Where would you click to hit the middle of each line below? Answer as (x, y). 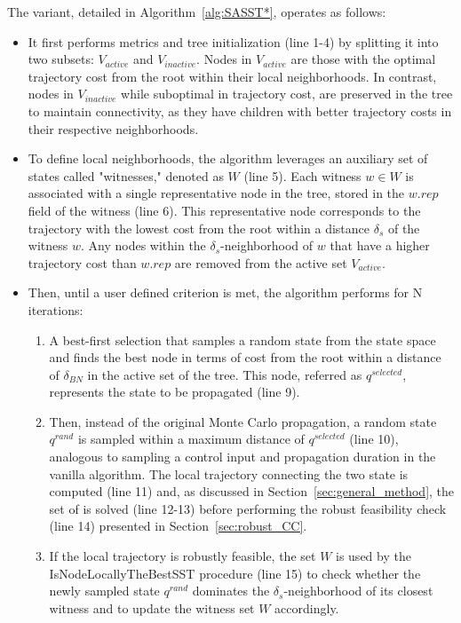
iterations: (56, 309)
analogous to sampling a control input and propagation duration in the (242, 457)
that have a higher (380, 245)
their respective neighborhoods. (113, 128)
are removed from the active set (261, 262)
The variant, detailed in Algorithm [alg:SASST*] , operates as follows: (197, 12)
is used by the (374, 556)
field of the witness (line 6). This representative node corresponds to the (224, 210)
